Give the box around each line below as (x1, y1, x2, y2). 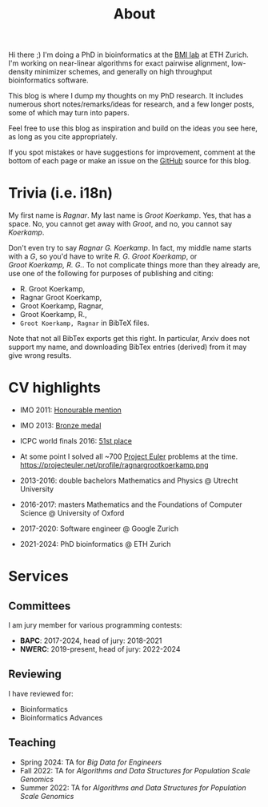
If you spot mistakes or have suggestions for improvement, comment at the (8, 147, 256, 157)
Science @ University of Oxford (19, 508, 125, 518)
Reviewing (8, 668, 62, 681)
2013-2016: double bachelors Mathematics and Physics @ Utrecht (19, 476, 238, 485)
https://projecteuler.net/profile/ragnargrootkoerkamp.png (19, 460, 210, 470)
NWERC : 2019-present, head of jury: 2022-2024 (19, 644, 181, 654)
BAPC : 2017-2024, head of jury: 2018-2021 (19, 636, 162, 645)
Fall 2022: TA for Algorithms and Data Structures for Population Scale (19, 765, 250, 775)
